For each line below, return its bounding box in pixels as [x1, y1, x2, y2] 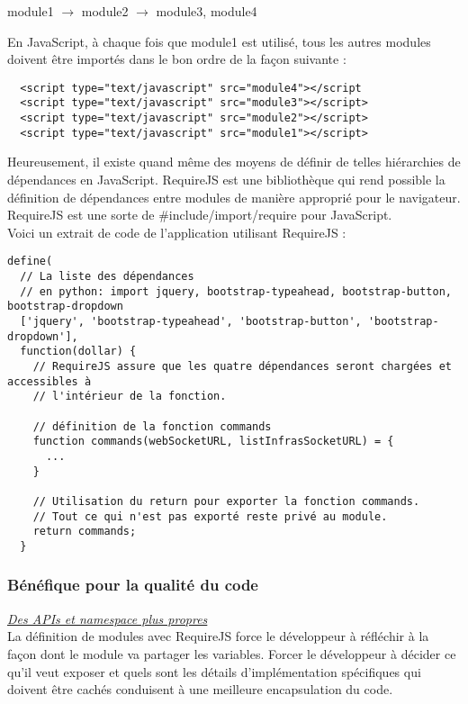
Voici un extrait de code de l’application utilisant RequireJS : [7, 222, 346, 241]
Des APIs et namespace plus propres [7, 609, 208, 627]
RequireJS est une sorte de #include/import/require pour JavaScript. [7, 205, 392, 224]
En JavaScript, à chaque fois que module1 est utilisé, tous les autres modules [7, 32, 431, 50]
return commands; [32, 525, 137, 538]
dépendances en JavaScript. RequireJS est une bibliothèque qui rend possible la [7, 170, 445, 188]
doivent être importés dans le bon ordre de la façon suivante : [7, 50, 346, 68]
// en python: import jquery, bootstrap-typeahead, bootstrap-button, [20, 284, 452, 298]
